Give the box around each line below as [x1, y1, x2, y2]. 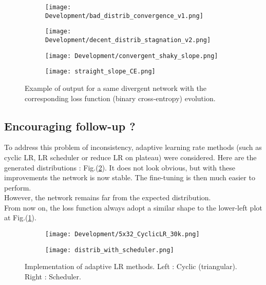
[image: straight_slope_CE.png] [45, 68, 156, 75]
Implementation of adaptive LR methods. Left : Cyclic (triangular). [25, 261, 237, 272]
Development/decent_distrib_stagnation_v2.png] [45, 36, 211, 44]
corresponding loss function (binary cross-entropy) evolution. [25, 92, 216, 103]
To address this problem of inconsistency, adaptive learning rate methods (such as [4, 142, 262, 153]
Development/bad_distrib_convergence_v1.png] [45, 12, 203, 20]
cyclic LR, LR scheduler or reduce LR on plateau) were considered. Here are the [4, 151, 257, 162]
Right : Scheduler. [25, 271, 81, 281]
